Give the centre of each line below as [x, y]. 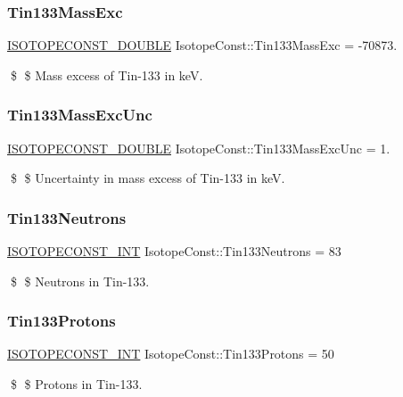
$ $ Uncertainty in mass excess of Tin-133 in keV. [148, 178]
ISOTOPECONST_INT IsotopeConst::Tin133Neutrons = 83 [174, 251]
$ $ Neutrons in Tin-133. [80, 281]
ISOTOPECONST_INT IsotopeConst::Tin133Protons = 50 [171, 354]
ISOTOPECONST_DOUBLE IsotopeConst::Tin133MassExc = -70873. [202, 45]
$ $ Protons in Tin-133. [76, 384]
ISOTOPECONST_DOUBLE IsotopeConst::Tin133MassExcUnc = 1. [199, 148]
